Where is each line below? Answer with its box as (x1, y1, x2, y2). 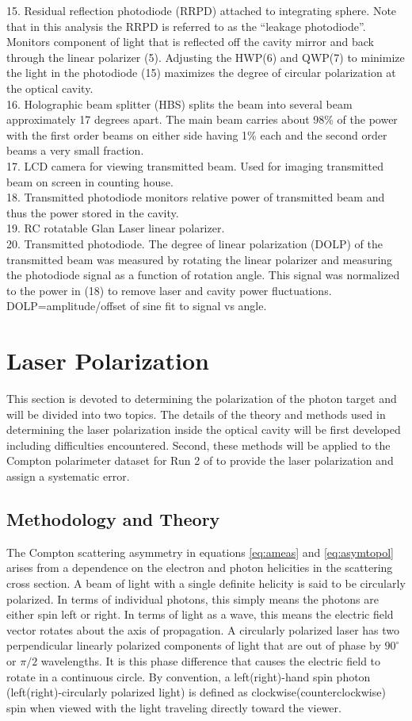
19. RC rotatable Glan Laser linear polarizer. (6, 220, 225, 236)
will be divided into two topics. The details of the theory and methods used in (6, 405, 386, 422)
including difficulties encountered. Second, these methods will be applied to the (6, 436, 391, 453)
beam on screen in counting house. (6, 173, 174, 190)
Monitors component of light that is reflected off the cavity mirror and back (6, 33, 374, 50)
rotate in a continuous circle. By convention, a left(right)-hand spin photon (6, 668, 371, 685)
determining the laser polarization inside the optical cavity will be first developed (6, 421, 401, 438)
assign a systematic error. (6, 467, 130, 484)
